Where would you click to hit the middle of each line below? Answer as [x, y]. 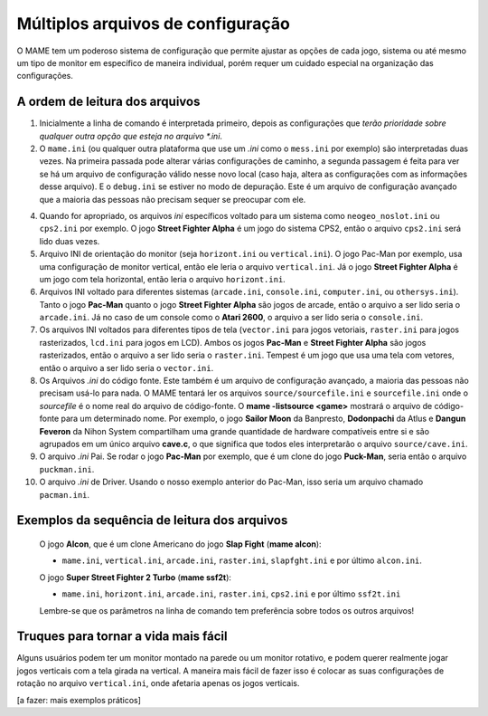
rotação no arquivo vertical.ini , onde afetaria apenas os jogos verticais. [158, 683]
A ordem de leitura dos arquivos [108, 102]
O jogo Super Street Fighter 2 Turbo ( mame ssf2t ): [136, 577]
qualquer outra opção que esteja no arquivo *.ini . [131, 136]
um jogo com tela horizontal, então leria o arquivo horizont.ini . [163, 279]
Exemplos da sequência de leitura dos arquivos [152, 520]
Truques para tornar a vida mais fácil [122, 637]
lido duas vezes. [70, 241]
